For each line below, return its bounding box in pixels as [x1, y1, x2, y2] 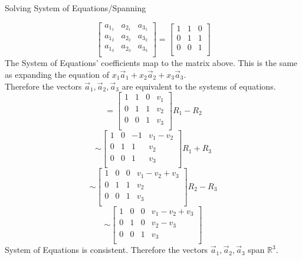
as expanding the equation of [5, 68, 110, 80]
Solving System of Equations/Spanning [5, 2, 146, 14]
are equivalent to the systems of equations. [122, 80, 276, 92]
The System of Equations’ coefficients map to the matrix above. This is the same [5, 57, 298, 69]
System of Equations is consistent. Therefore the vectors [5, 243, 208, 256]
